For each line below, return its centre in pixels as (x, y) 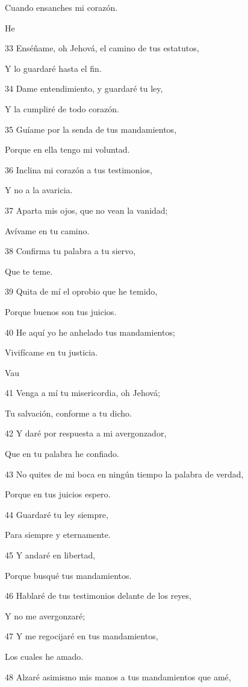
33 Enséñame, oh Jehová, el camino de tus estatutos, (102, 48)
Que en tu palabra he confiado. (62, 454)
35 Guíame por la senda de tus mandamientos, (91, 129)
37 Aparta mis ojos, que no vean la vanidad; (86, 210)
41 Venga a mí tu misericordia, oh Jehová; (82, 393)
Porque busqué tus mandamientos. (68, 575)
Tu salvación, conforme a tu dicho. (68, 413)
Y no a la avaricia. (39, 190)
